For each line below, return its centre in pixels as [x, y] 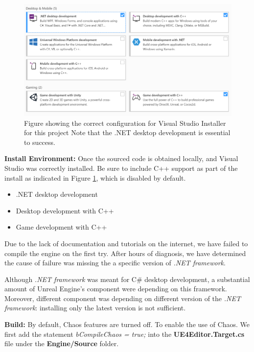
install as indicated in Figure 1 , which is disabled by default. [95, 177]
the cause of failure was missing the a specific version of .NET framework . [115, 263]
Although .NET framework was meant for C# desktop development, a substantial [127, 279]
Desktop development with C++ [65, 210]
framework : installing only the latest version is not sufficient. [95, 308]
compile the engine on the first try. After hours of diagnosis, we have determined [125, 253]
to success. [40, 142]
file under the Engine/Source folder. [62, 343]
